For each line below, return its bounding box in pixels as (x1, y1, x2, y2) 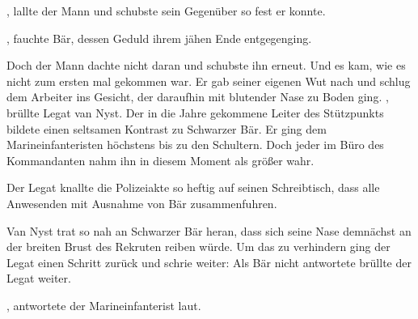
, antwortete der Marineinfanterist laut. (6, 296, 201, 313)
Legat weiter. (6, 270, 71, 287)
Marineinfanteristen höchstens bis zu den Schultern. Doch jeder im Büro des (6, 136, 384, 153)
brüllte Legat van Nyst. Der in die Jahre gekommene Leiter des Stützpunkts (6, 104, 384, 121)
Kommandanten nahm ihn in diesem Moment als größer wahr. (6, 151, 315, 168)
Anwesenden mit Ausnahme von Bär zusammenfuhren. (6, 194, 277, 211)
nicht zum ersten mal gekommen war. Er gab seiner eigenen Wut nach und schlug (6, 72, 411, 89)
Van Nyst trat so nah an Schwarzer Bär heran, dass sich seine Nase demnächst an (6, 222, 412, 239)
